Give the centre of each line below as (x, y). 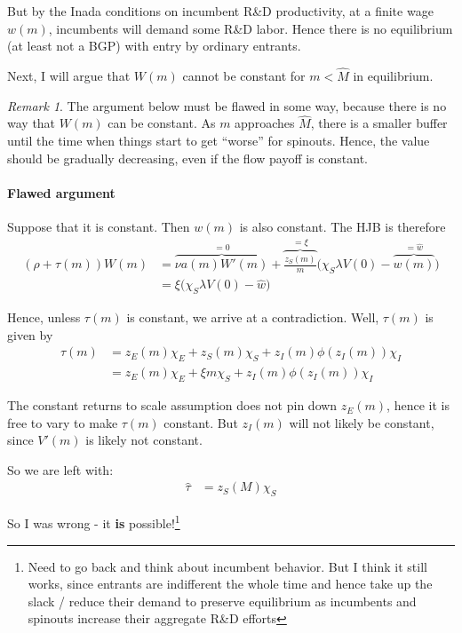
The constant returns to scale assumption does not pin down (172, 405)
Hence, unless (44, 317)
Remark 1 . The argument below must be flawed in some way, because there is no (227, 105)
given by (30, 334)
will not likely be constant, (362, 422)
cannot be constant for (244, 75)
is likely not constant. (144, 440)
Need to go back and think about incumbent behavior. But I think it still (227, 566)
